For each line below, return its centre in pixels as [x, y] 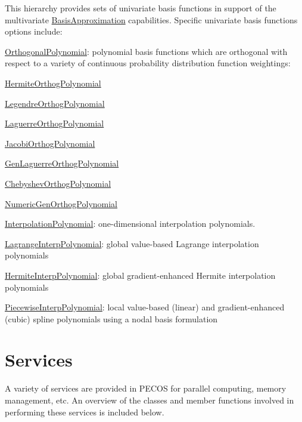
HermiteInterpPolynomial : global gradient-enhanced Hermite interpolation [140, 275]
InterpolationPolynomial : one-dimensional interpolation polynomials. [130, 224]
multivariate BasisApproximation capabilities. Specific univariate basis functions [151, 19]
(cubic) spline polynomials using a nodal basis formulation [111, 318]
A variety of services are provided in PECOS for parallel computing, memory [146, 388]
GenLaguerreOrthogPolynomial [62, 163]
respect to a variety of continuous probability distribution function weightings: [148, 63]
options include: [34, 31]
